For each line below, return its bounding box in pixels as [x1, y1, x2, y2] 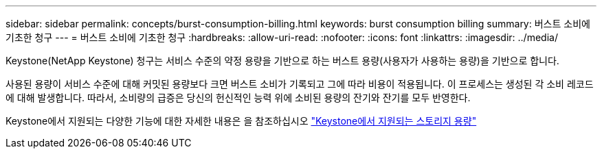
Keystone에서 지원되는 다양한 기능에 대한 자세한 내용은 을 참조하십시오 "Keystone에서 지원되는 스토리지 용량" [5, 115, 477, 127]
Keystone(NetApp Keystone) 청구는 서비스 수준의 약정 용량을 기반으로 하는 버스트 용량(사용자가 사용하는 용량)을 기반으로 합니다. [5, 55, 559, 66]
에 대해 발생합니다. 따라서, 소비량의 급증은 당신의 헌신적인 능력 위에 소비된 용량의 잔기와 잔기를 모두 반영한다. [5, 92, 471, 103]
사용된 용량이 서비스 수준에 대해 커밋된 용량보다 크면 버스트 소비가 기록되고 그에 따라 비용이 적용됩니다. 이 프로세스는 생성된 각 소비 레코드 [5, 78, 594, 90]
